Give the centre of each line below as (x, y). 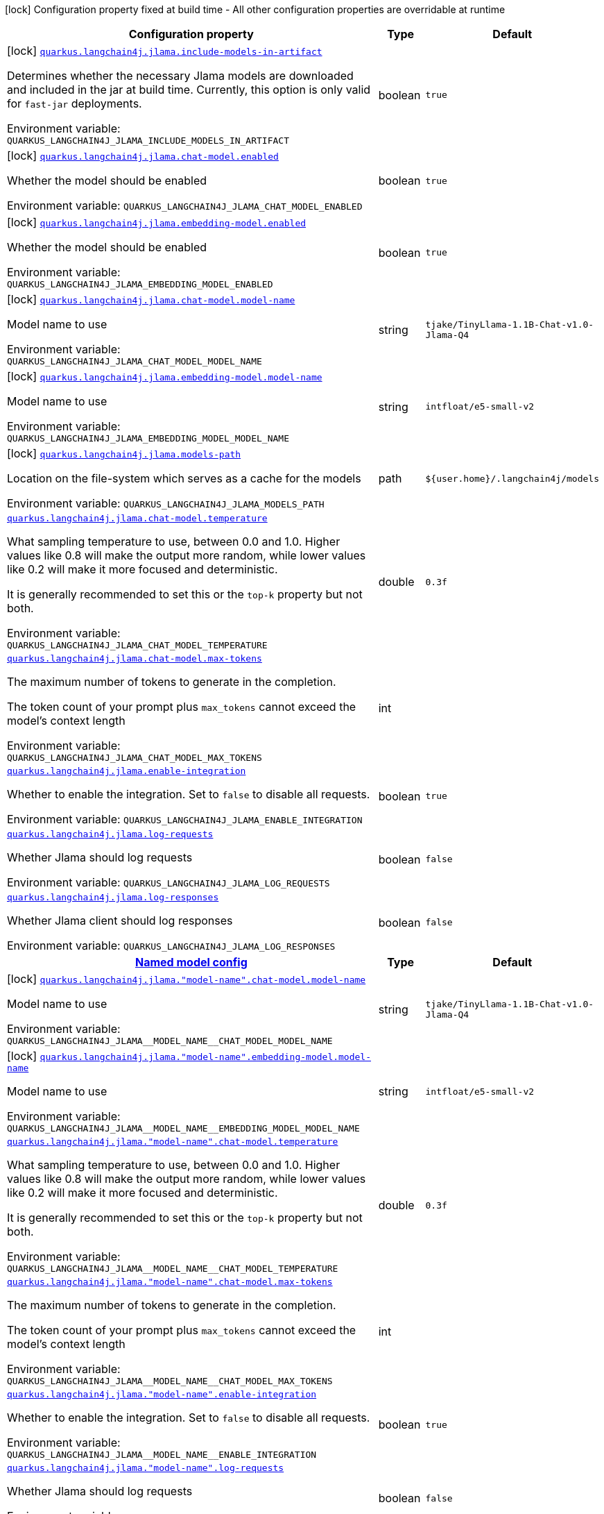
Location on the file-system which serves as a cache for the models (184, 478)
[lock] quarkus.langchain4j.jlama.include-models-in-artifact (165, 51)
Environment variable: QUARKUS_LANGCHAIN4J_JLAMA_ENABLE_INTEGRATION (185, 819)
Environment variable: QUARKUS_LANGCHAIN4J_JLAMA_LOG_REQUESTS (169, 882)
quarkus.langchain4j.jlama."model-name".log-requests (146, 1468)
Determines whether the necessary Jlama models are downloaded (180, 76)
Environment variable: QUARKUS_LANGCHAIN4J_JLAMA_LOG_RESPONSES (171, 945)
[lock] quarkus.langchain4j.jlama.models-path (124, 453)
